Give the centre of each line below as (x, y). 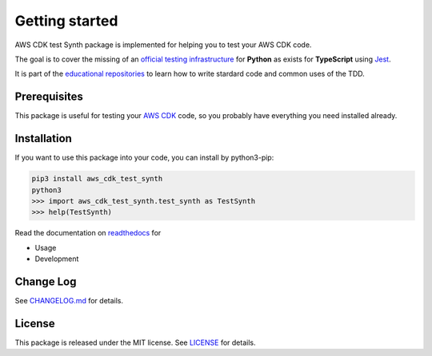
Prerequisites (49, 97)
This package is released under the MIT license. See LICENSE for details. (135, 342)
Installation (43, 138)
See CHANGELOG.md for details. (69, 300)
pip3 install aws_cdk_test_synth (97, 179)
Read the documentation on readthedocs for (88, 233)
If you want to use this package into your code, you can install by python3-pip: (144, 158)
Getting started (66, 21)
